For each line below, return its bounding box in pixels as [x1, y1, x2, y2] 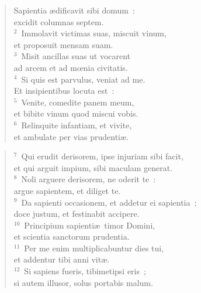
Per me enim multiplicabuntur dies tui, [24, 241, 164, 254]
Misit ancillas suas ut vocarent [21, 50, 131, 62]
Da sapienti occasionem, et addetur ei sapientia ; [21, 196, 197, 208]
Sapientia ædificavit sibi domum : [13, 4, 135, 16]
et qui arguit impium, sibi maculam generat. [13, 161, 173, 173]
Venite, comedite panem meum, [21, 96, 134, 108]
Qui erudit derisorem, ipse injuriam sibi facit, [21, 150, 183, 162]
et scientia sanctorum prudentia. [13, 230, 130, 243]
